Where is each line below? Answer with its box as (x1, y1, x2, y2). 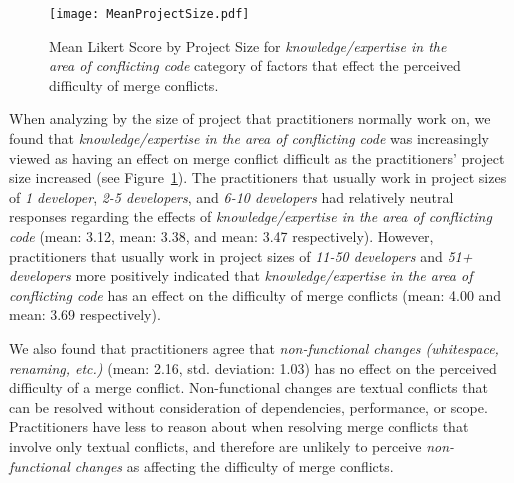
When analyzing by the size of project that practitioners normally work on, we (9, 108, 491, 129)
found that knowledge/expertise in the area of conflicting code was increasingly (9, 128, 489, 149)
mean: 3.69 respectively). (9, 304, 161, 325)
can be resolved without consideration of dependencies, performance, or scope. (9, 396, 488, 417)
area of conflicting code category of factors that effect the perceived (49, 55, 461, 76)
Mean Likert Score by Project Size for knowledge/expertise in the (49, 35, 447, 56)
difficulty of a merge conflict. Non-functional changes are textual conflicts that (9, 377, 488, 398)
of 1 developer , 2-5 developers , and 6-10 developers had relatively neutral (9, 186, 454, 207)
